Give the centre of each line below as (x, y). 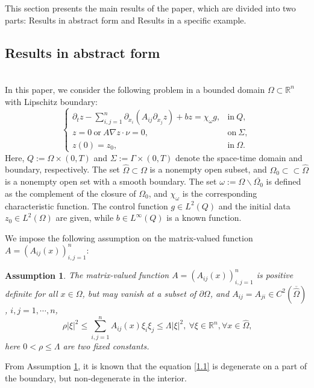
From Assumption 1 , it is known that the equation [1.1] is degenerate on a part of (156, 366)
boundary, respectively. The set (62, 169)
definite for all (31, 293)
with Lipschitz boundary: (51, 101)
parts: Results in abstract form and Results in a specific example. (126, 20)
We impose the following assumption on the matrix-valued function (129, 237)
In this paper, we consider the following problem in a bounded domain (135, 89)
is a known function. (204, 218)
